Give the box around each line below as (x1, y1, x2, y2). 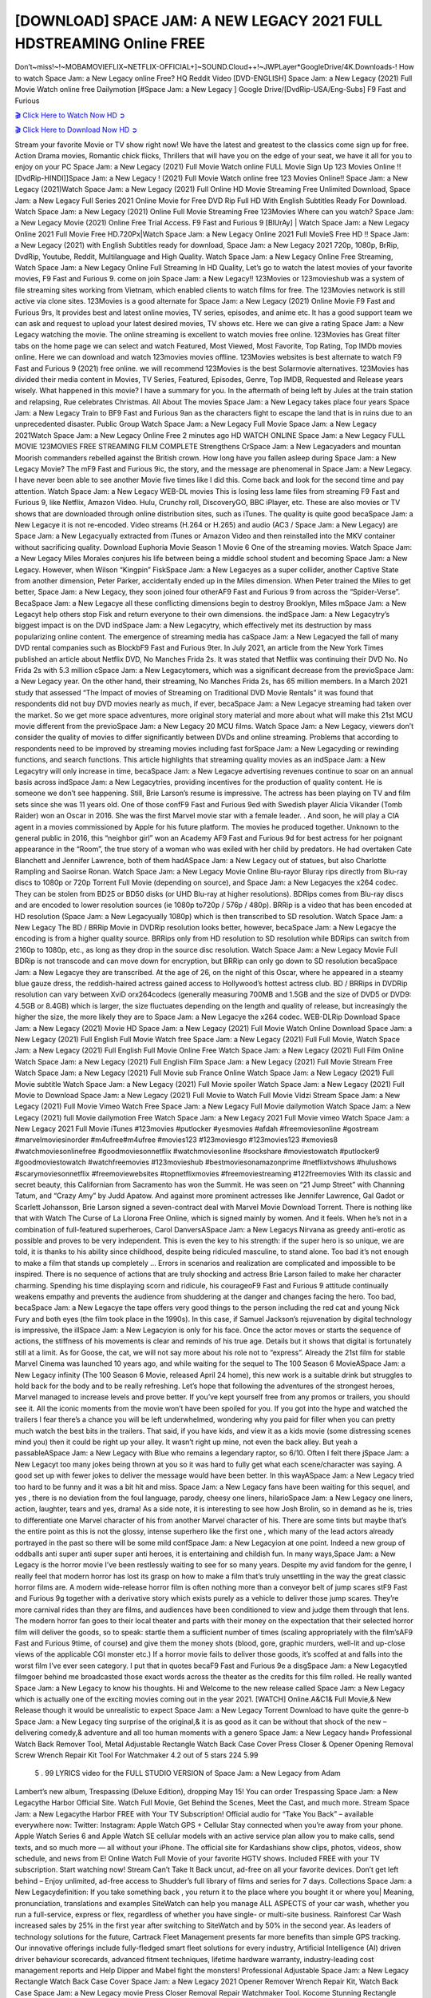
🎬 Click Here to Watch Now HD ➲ (14, 110, 125, 120)
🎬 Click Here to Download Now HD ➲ (14, 125, 138, 135)
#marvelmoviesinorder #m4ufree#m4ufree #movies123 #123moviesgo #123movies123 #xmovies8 (14, 1135, 338, 1144)
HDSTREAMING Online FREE (14, 34, 205, 52)
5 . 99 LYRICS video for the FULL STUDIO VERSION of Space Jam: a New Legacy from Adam (34, 1769, 341, 1778)
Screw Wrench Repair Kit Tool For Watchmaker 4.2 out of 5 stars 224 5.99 (14, 1750, 259, 1760)
